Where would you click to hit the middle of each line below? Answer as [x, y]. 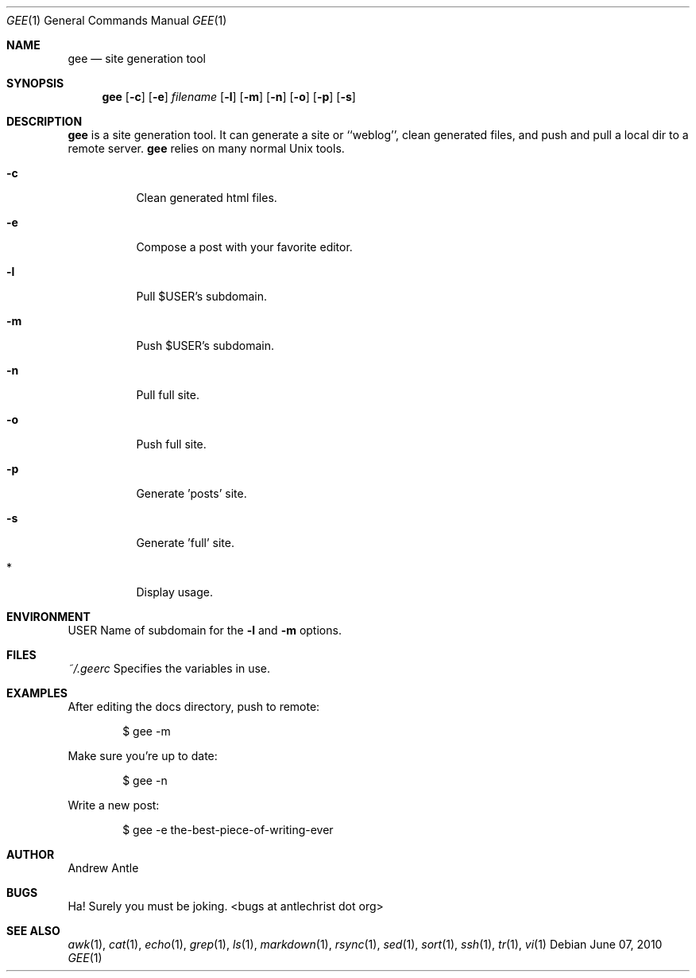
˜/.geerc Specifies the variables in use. [169, 668]
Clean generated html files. [207, 198]
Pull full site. [168, 395]
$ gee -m [147, 731]
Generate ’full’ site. [186, 543]
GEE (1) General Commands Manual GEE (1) [117, 20]
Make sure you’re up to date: [143, 756]
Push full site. [171, 444]
